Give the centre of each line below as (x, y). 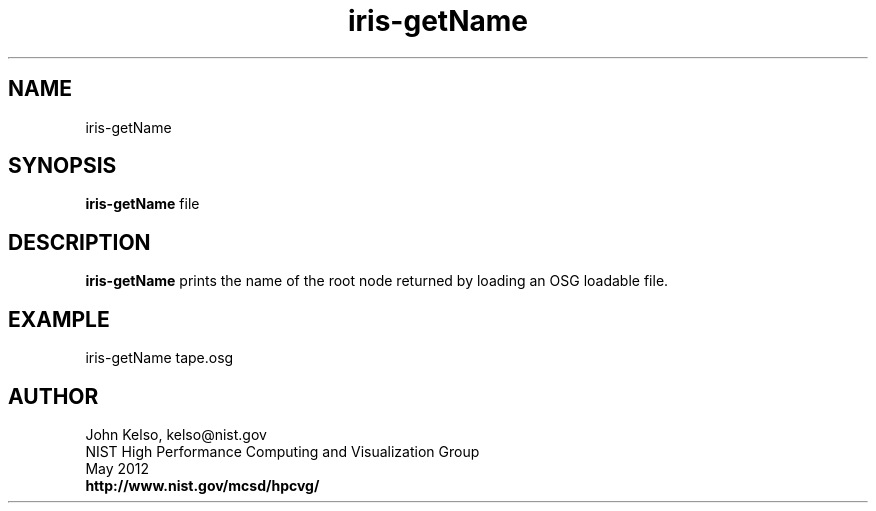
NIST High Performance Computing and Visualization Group (282, 451)
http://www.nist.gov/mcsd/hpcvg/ (202, 485)
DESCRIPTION (79, 242)
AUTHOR (53, 396)
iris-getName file (142, 204)
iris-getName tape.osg (159, 358)
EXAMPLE (59, 319)
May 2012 (117, 468)
